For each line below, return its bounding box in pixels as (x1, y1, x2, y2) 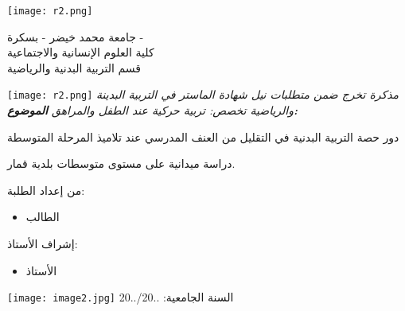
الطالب (25, 208, 60, 225)
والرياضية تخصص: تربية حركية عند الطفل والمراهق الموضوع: (7, 102, 298, 119)
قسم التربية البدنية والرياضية (7, 59, 141, 76)
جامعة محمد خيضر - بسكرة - (7, 28, 144, 45)
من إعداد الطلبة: (7, 181, 85, 198)
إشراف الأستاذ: (7, 235, 78, 252)
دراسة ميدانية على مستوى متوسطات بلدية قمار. (7, 155, 236, 172)
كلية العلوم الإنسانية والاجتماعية (7, 44, 154, 60)
